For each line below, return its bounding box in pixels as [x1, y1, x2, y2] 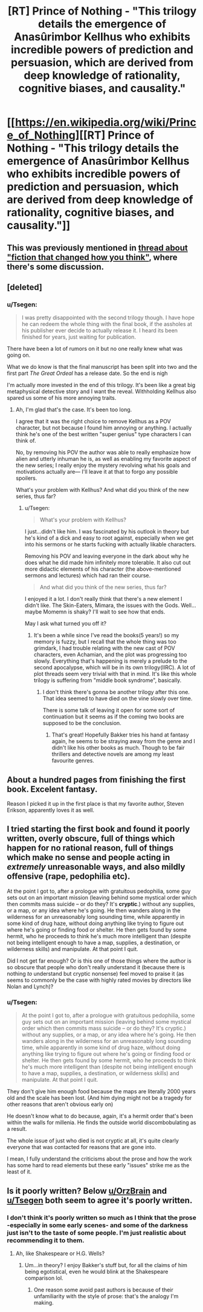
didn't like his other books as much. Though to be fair [51, 744, 185, 752]
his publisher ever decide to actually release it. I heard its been [21, 327, 178, 334]
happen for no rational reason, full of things [7, 843, 174, 853]
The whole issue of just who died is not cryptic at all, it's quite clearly [7, 1137, 179, 1144]
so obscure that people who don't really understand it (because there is [7, 963, 185, 970]
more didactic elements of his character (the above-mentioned [24, 565, 181, 573]
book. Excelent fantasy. [7, 784, 98, 794]
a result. [7, 1125, 27, 1133]
